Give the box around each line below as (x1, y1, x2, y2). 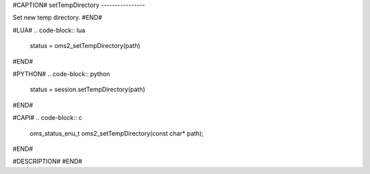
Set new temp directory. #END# (12, 14, 103, 22)
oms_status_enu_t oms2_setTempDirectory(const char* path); (29, 129, 204, 137)
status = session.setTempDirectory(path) (29, 86, 145, 94)
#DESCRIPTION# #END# (12, 158, 82, 166)
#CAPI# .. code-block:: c (12, 114, 82, 122)
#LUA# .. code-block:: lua (12, 26, 86, 34)
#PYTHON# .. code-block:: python (12, 69, 110, 78)
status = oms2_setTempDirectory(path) (29, 42, 140, 50)
